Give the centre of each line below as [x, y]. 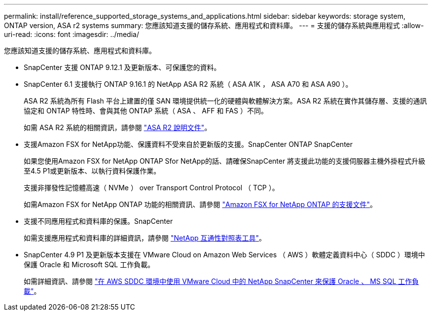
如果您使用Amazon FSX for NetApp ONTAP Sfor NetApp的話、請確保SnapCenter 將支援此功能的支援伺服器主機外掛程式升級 [225, 161]
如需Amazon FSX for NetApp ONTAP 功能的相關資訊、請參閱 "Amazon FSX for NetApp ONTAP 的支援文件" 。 [200, 204]
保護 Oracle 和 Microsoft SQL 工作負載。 [89, 264]
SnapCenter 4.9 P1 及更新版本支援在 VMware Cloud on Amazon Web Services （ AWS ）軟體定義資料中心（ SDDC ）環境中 [224, 255]
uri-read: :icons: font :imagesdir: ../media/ [72, 34]
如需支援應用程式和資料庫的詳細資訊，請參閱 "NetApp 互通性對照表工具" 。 [145, 238]
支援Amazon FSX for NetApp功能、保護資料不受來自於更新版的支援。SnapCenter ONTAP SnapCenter [188, 144]
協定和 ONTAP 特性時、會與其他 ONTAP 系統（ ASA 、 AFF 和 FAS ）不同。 [146, 111]
